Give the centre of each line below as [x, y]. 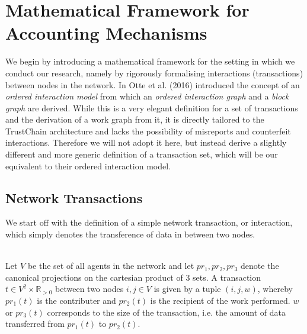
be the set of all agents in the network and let [111, 266]
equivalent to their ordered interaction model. [88, 166]
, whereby [275, 289]
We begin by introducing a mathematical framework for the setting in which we [150, 61]
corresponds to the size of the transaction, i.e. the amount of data [166, 312]
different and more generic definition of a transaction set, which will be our [142, 154]
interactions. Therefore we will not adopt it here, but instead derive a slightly [146, 142]
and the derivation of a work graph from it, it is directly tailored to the [135, 119]
